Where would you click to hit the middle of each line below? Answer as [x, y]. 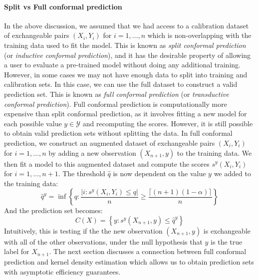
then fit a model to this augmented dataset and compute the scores [107, 163]
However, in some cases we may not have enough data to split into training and [126, 74]
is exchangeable [227, 230]
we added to [232, 173]
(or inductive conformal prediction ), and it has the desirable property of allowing [128, 55]
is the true [227, 241]
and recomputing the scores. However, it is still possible [168, 123]
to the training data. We [214, 152]
